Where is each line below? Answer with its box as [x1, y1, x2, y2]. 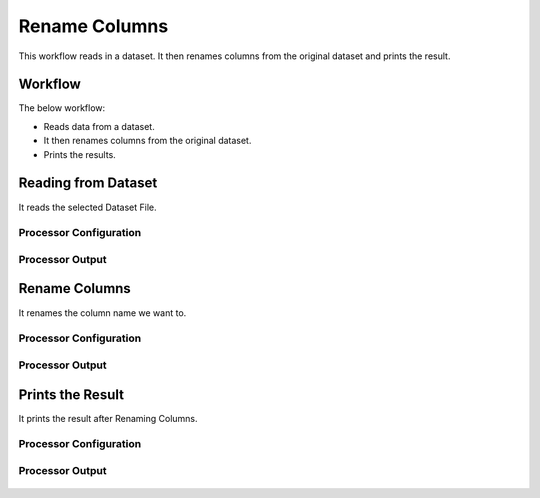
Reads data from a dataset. [43, 120, 155, 132]
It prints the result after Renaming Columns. [18, 412, 199, 424]
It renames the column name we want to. [18, 306, 187, 319]
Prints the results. [43, 148, 117, 160]
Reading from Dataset [18, 175, 158, 192]
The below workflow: [18, 102, 106, 114]
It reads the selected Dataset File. [18, 201, 157, 213]
